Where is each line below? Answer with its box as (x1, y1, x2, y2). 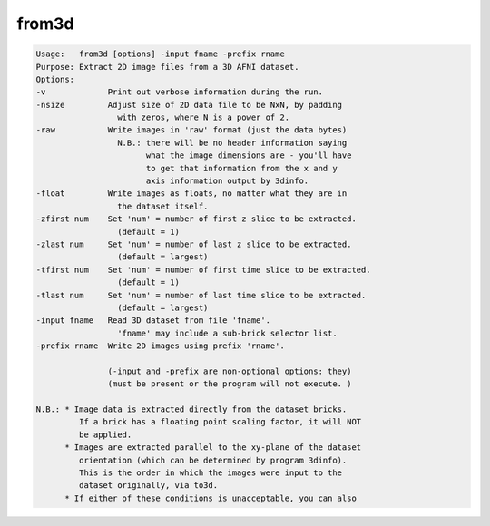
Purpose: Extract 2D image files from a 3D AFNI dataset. (35, 62, 299, 72)
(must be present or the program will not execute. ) (107, 379, 352, 389)
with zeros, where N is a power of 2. (116, 112, 290, 122)
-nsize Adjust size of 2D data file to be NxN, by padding (35, 100, 343, 110)
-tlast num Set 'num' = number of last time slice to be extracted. (35, 290, 367, 300)
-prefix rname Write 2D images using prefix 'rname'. (35, 341, 285, 351)
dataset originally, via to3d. (78, 481, 218, 491)
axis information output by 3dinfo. (145, 176, 309, 186)
